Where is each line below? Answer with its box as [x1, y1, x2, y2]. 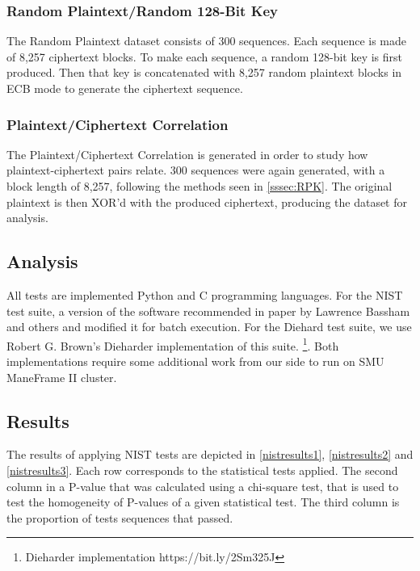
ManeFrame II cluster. [6, 368, 117, 385]
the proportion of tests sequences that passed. [6, 509, 233, 526]
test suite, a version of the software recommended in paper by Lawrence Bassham [6, 302, 410, 319]
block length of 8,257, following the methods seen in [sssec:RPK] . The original [6, 178, 393, 194]
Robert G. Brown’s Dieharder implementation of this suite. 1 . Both [6, 334, 339, 354]
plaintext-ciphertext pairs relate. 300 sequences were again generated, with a [6, 162, 385, 178]
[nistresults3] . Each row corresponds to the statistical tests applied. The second [6, 462, 398, 478]
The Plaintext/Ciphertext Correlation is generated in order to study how [6, 145, 368, 162]
